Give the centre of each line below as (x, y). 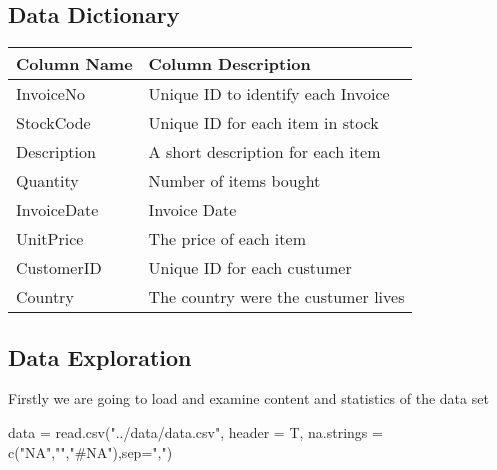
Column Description (229, 64)
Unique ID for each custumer (250, 268)
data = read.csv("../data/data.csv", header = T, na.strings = (195, 432)
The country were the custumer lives (276, 297)
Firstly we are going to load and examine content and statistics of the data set (248, 398)
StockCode (53, 123)
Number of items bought (234, 181)
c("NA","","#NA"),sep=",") (90, 451)
